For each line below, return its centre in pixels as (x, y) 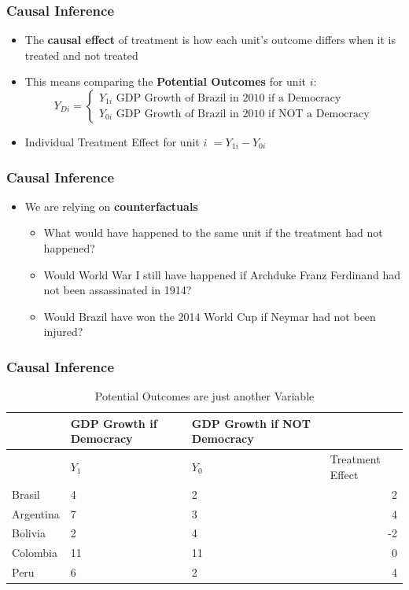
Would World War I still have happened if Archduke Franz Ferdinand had (222, 274)
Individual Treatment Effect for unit (112, 142)
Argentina (36, 513)
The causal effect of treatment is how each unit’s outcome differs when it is (210, 40)
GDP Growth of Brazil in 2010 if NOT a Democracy (243, 114)
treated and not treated (81, 55)
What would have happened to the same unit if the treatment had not (213, 232)
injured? (63, 332)
